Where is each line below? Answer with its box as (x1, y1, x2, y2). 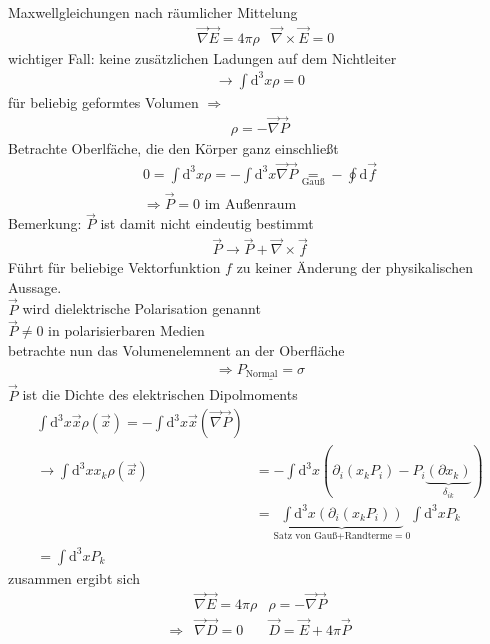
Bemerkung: (8, 213, 82, 234)
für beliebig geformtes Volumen (8, 91, 199, 112)
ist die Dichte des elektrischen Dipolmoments (22, 384, 298, 405)
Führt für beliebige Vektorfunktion (8, 257, 221, 278)
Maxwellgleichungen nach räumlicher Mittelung (8, 2, 298, 22)
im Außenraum (204, 198, 297, 213)
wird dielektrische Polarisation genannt (22, 298, 261, 319)
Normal (245, 369, 278, 380)
